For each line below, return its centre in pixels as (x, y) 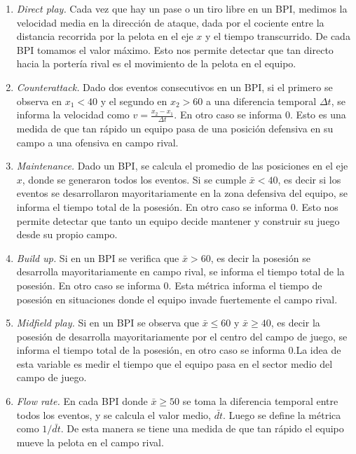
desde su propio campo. (67, 234)
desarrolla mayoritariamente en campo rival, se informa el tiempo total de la (180, 271)
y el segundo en (134, 101)
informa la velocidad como (73, 115)
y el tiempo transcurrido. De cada (278, 36)
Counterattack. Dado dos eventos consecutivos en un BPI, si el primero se (174, 87)
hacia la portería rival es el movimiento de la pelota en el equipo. (156, 63)
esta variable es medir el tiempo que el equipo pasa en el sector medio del (174, 363)
